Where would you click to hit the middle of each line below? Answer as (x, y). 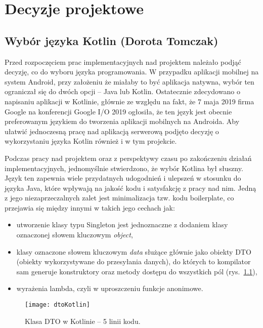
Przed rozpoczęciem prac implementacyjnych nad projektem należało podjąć (123, 61)
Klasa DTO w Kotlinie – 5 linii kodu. (83, 321)
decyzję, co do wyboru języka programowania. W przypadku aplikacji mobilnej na (132, 72)
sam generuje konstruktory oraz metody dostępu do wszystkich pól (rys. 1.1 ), (137, 271)
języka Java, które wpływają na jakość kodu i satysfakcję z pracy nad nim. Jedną (130, 188)
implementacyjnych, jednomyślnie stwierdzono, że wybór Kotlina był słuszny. (124, 168)
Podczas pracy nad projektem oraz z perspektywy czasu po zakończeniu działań (128, 158)
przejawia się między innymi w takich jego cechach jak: (90, 207)
